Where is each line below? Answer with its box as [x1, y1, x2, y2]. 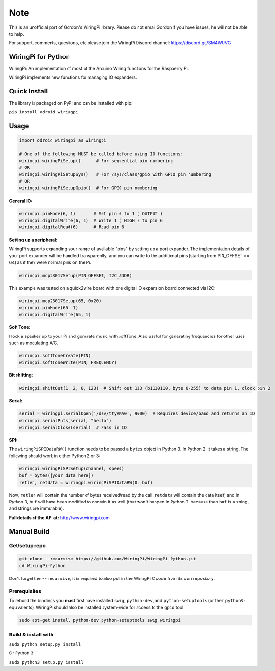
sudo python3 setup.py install [9, 659, 84, 665]
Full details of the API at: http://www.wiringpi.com [9, 514, 110, 521]
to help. [9, 31, 24, 37]
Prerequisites [9, 587, 41, 594]
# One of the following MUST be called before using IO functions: [19, 151, 184, 157]
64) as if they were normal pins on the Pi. [9, 260, 92, 265]
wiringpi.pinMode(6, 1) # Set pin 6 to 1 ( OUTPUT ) [19, 211, 163, 216]
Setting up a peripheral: [9, 237, 58, 243]
